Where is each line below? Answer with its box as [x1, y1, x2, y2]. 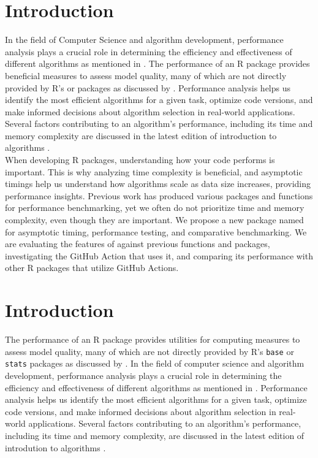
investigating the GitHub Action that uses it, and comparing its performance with [5, 249, 313, 262]
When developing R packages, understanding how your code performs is [5, 153, 275, 166]
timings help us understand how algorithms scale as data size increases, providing [5, 177, 311, 190]
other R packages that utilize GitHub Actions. [5, 261, 179, 274]
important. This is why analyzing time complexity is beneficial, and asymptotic [5, 165, 303, 178]
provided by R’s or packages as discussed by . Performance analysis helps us [5, 81, 291, 94]
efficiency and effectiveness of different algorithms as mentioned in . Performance [5, 381, 308, 394]
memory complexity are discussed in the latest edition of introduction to [5, 129, 277, 142]
